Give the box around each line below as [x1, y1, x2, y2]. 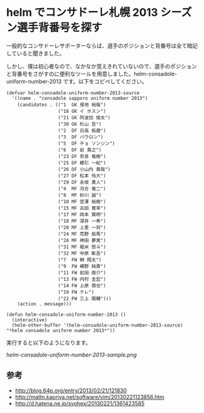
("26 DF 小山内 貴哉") [58, 166, 111, 172]
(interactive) [12, 317, 47, 323]
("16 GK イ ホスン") [58, 108, 106, 114]
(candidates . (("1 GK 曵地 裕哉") [17, 102, 106, 108]
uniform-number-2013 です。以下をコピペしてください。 [6, 77, 148, 85]
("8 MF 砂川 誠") [58, 192, 102, 198]
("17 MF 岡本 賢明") [58, 211, 106, 218]
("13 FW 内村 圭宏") [58, 276, 106, 282]
